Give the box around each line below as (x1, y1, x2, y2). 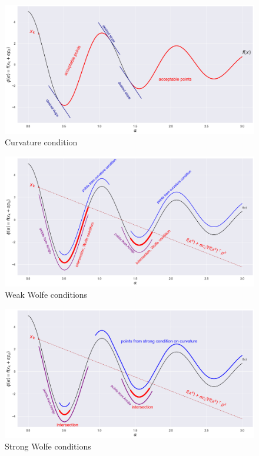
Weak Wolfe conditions (5, 288, 88, 301)
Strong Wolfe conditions (5, 440, 91, 452)
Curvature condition (5, 136, 78, 148)
